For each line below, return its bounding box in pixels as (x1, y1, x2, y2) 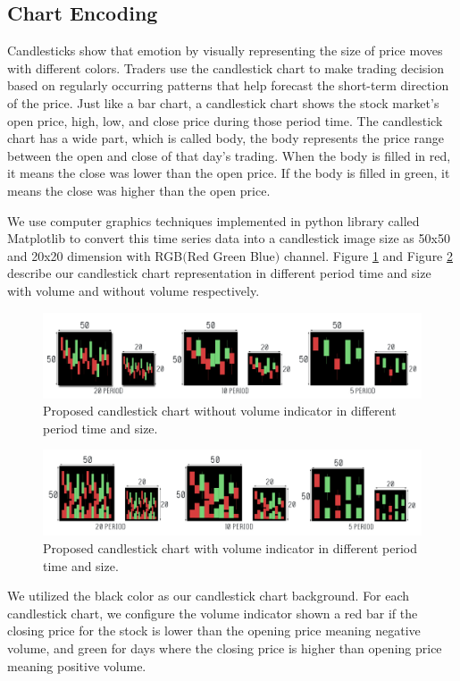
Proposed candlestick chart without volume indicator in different (43, 401, 397, 420)
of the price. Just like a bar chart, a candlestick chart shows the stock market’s (7, 93, 439, 112)
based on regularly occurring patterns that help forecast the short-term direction (7, 76, 449, 95)
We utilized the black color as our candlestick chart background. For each (7, 586, 410, 605)
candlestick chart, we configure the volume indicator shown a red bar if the (7, 603, 418, 622)
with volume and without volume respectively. (7, 281, 260, 299)
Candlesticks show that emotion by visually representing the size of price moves (7, 41, 443, 60)
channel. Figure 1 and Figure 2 (283, 246, 453, 265)
